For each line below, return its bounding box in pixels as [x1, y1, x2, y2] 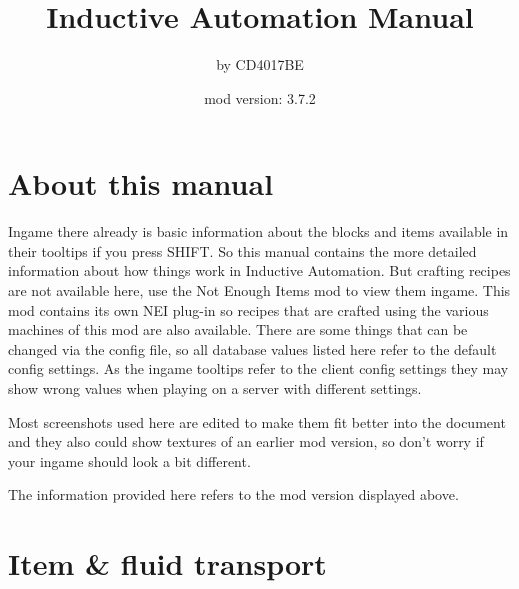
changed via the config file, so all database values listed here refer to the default [8, 338, 497, 359]
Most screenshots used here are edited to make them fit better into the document [8, 411, 506, 432]
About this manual [8, 163, 274, 204]
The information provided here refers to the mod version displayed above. [8, 484, 459, 505]
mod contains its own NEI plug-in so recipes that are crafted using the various [8, 299, 489, 320]
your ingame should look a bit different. [8, 450, 251, 471]
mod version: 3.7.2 [204, 87, 316, 108]
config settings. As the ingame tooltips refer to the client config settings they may [8, 358, 509, 379]
